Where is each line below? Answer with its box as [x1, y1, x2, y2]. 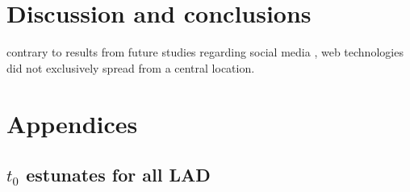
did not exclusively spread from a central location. [6, 59, 255, 76]
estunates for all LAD [26, 162, 211, 187]
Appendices [6, 106, 138, 140]
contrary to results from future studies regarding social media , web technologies [6, 44, 404, 61]
